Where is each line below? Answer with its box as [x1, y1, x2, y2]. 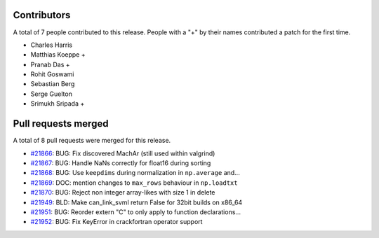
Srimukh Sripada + [30, 99, 85, 108]
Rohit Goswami [30, 70, 74, 78]
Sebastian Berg [30, 80, 75, 88]
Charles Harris [30, 41, 73, 49]
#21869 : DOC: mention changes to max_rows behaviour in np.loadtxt [30, 178, 238, 187]
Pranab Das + [30, 60, 70, 69]
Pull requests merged [13, 118, 109, 129]
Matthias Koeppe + [30, 50, 86, 59]
